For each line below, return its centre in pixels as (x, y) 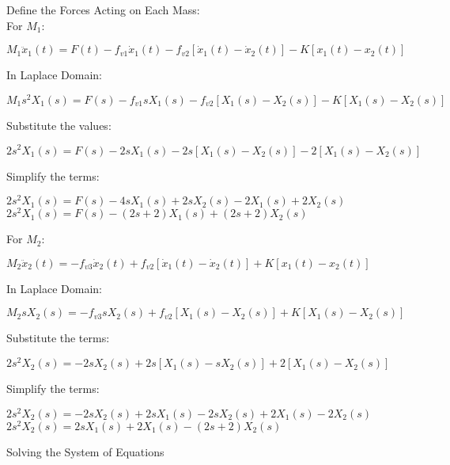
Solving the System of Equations (85, 451)
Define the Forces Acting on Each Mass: (103, 10)
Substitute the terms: (58, 338)
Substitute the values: (59, 125)
